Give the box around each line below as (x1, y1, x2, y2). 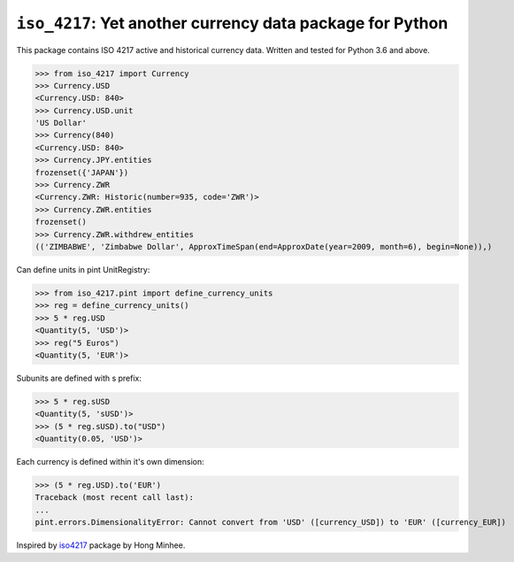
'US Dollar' (35, 118, 88, 128)
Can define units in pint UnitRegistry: (16, 264, 150, 274)
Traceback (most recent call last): (35, 492, 195, 503)
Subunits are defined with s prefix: (16, 373, 142, 383)
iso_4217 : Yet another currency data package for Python (16, 13, 449, 33)
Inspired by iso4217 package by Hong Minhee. (16, 540, 186, 550)
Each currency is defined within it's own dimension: (16, 457, 204, 467)
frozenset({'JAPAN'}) (35, 167, 129, 177)
